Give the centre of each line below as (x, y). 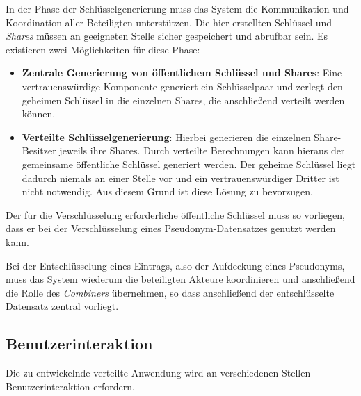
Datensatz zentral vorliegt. (62, 306)
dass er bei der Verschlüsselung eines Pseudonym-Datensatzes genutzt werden (171, 228)
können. (39, 114)
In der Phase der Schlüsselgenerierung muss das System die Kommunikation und (177, 8)
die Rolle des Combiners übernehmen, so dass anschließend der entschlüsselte (170, 292)
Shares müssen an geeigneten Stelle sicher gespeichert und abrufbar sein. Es (167, 36)
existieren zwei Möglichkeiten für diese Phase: (103, 49)
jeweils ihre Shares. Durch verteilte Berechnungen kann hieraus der (202, 150)
